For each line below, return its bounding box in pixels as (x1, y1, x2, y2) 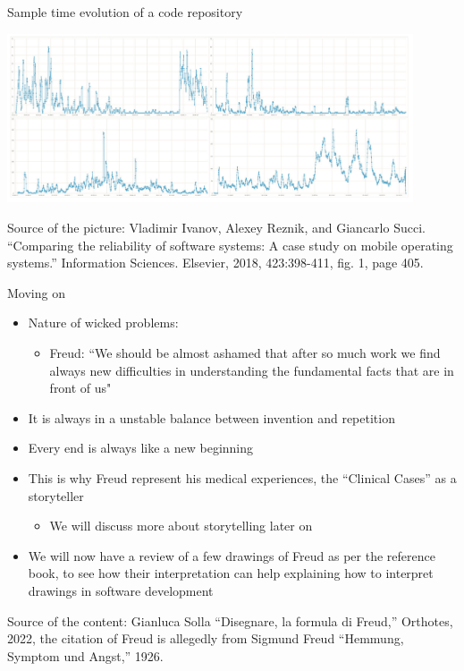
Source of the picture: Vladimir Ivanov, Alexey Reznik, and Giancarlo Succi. (7, 218, 426, 237)
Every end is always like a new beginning (28, 438, 254, 457)
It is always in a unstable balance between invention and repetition (28, 408, 395, 427)
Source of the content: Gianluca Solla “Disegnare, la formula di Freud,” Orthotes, (7, 611, 453, 630)
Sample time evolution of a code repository (7, 3, 243, 21)
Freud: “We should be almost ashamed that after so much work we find (49, 344, 441, 362)
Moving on (7, 283, 65, 302)
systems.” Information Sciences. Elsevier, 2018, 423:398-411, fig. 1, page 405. (7, 253, 424, 272)
